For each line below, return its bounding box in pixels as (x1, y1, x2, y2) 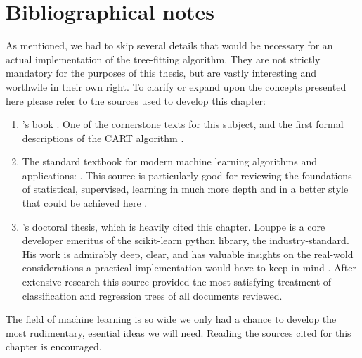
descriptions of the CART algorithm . (22, 130, 184, 145)
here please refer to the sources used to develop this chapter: (6, 93, 266, 108)
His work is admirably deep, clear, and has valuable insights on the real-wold (22, 246, 354, 261)
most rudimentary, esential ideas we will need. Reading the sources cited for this (6, 325, 351, 340)
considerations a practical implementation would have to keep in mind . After (22, 260, 356, 275)
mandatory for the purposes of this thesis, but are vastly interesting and (6, 65, 317, 80)
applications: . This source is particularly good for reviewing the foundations (22, 167, 352, 182)
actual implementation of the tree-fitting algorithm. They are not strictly (6, 51, 321, 66)
